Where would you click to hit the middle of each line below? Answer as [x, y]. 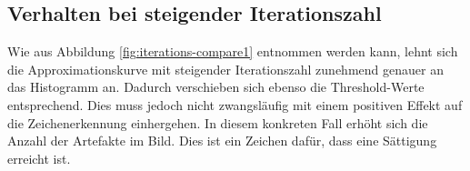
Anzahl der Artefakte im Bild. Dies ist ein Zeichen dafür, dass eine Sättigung [222, 141]
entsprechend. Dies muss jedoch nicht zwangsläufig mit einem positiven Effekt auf [235, 104]
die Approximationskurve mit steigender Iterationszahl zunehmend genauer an [225, 69]
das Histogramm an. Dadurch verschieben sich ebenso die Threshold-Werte [216, 87]
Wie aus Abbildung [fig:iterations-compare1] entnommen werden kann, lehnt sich [233, 51]
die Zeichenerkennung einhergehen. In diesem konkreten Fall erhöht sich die [218, 122]
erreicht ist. [39, 158]
